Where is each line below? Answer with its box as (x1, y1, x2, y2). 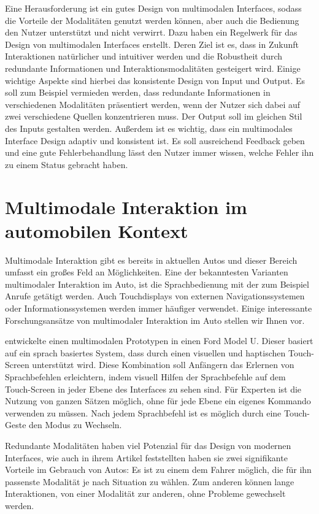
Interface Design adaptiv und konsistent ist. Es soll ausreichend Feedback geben (5, 134, 305, 147)
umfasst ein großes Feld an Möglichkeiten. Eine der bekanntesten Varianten (5, 266, 288, 278)
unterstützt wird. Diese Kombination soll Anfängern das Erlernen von (32, 358, 294, 371)
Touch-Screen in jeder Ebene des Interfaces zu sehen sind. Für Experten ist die (5, 382, 302, 395)
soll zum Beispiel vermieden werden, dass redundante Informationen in (5, 86, 271, 99)
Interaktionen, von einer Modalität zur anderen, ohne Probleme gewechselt (5, 487, 286, 500)
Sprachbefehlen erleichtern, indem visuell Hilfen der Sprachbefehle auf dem (5, 370, 286, 383)
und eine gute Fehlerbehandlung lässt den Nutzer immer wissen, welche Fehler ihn (5, 146, 314, 159)
